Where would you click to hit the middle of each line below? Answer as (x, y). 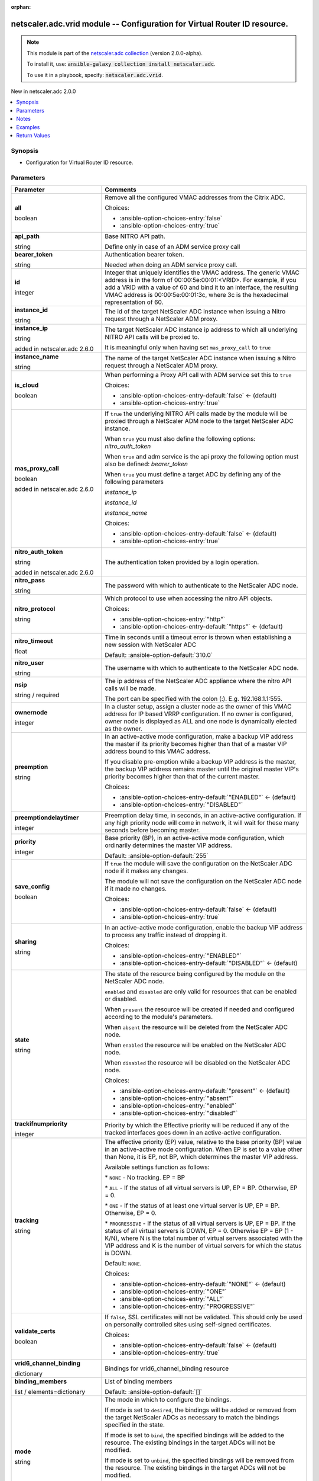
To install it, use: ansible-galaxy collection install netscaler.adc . (121, 64)
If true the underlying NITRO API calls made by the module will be (196, 413)
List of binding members (138, 1381)
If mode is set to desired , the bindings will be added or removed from (200, 1410)
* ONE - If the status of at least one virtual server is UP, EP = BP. (192, 1206)
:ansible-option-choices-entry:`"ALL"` (172, 1299)
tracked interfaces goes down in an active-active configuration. (193, 1133)
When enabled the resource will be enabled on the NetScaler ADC (195, 1045)
